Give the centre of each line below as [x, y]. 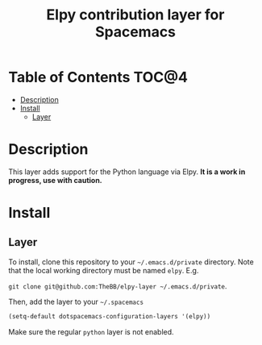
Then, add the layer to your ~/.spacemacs [76, 301]
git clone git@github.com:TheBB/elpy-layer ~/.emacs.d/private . [118, 286]
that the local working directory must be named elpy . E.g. [104, 270]
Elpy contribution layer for [135, 15]
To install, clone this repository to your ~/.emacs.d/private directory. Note [131, 262]
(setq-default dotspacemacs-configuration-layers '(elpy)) [110, 316]
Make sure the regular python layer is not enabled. [91, 331]
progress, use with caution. [55, 180]
